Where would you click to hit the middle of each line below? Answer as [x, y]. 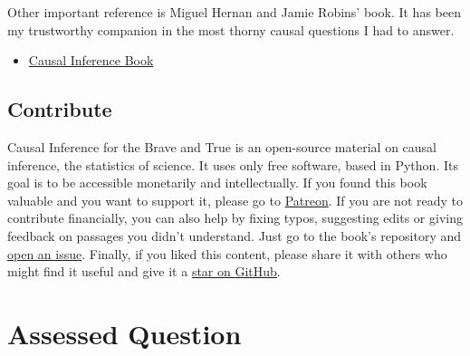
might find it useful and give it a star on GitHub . [144, 271]
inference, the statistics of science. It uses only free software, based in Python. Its [233, 164]
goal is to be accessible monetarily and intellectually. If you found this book [217, 183]
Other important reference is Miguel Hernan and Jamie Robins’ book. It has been [234, 12]
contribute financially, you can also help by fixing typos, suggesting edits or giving [235, 218]
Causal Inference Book [91, 60]
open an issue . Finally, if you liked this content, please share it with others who [227, 253]
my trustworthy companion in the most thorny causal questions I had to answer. [231, 29]
